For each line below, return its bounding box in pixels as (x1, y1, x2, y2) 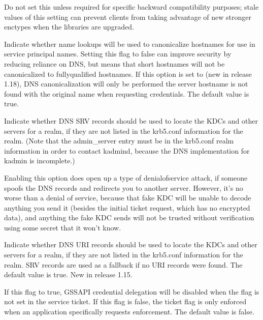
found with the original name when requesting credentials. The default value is (4, 88, 249, 99)
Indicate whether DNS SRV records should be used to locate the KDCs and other (4, 115, 258, 126)
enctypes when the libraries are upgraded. (4, 21, 134, 32)
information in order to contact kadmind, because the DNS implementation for (4, 145, 250, 156)
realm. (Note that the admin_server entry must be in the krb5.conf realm (4, 135, 234, 146)
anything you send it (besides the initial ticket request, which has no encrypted (4, 202, 250, 213)
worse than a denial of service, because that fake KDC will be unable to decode (4, 192, 251, 203)
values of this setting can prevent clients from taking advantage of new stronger (4, 11, 252, 22)
